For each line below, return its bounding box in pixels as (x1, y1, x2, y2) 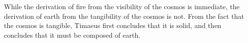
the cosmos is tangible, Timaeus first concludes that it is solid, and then (4, 20, 221, 30)
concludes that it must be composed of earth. (4, 29, 141, 40)
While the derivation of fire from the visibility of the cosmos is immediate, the (4, 1, 240, 11)
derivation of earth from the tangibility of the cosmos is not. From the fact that (4, 11, 244, 21)
